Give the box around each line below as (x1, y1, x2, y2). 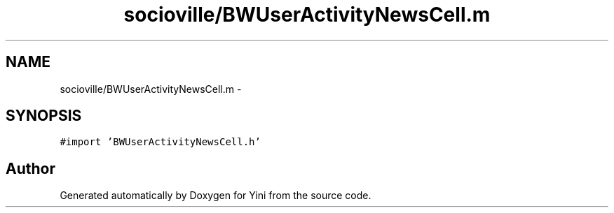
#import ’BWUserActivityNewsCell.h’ (60, 136, 261, 148)
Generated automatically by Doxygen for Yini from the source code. (60, 189, 371, 202)
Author (6, 159, 55, 177)
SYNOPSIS (6, 107, 82, 125)
